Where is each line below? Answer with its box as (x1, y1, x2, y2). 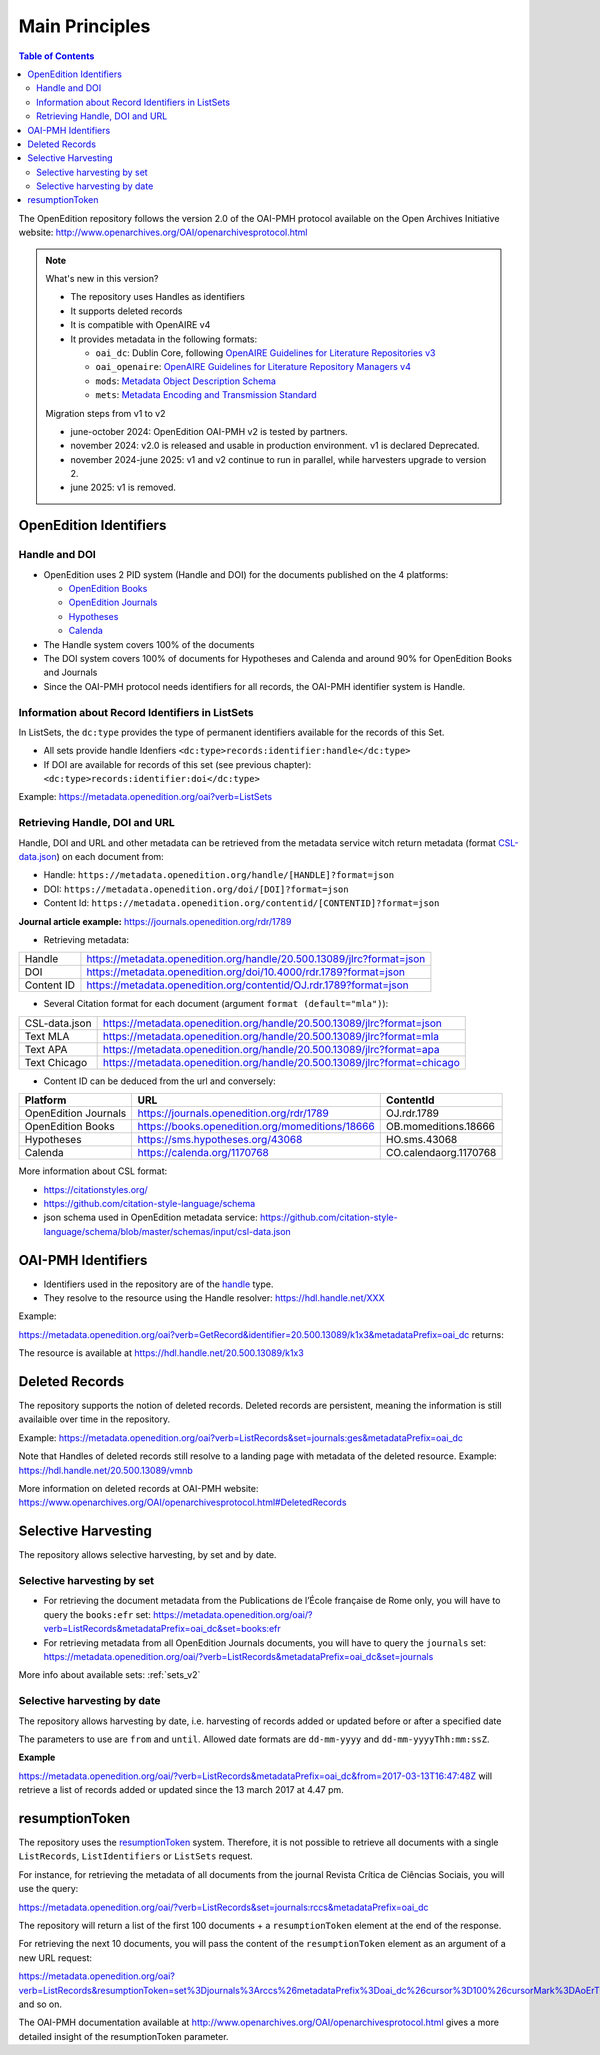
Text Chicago (24, 1055, 88, 1069)
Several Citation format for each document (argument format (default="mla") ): (43, 998, 389, 1010)
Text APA (24, 1042, 68, 1056)
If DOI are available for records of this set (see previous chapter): (43, 758, 312, 770)
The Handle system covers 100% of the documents (43, 638, 255, 650)
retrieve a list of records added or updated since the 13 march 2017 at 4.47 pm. (18, 1784, 344, 1796)
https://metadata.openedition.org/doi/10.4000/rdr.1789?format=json (86, 965, 405, 979)
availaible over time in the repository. (18, 1413, 170, 1425)
